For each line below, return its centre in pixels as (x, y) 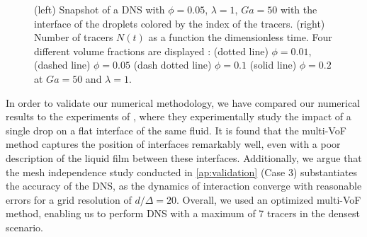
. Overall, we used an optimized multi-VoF (269, 199)
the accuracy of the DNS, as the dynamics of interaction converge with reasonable (184, 186)
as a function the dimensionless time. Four (240, 37)
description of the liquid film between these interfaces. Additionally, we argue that (184, 157)
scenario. (25, 227)
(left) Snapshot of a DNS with (100, 9)
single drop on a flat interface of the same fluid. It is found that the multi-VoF (176, 130)
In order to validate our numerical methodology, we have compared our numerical (183, 102)
